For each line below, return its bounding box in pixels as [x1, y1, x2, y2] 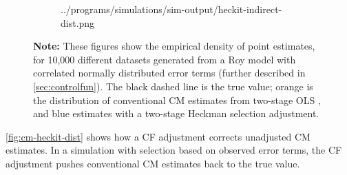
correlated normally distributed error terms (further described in [33, 65, 306, 80]
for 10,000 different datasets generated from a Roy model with [33, 52, 296, 66]
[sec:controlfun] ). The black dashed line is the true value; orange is [33, 79, 313, 93]
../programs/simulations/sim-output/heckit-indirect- [61, 2, 282, 16]
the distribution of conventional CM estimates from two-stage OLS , [33, 92, 321, 107]
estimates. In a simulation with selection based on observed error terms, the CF [6, 143, 342, 157]
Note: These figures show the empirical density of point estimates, [33, 39, 315, 53]
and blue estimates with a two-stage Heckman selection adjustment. [33, 106, 319, 121]
